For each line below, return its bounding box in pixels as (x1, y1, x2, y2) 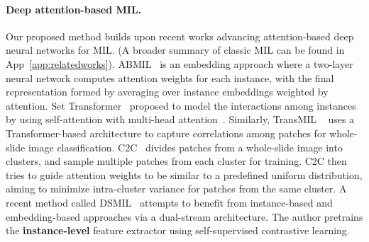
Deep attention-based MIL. (6, 1, 142, 16)
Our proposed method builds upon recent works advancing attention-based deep (6, 28, 354, 43)
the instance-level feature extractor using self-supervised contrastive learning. (6, 223, 350, 238)
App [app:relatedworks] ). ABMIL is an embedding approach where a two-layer (6, 56, 353, 71)
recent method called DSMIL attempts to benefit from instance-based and (6, 195, 333, 209)
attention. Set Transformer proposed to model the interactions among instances (6, 98, 356, 113)
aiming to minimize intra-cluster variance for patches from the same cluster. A (6, 181, 347, 196)
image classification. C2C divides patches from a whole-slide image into (28, 139, 343, 154)
